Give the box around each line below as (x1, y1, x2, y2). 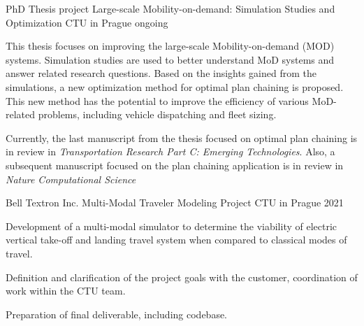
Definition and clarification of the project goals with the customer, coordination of (6, 269, 358, 284)
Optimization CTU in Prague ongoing (6, 15, 168, 29)
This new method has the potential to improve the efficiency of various (6, 93, 309, 108)
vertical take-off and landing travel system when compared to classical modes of (6, 232, 347, 247)
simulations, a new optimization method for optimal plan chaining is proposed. (6, 79, 344, 94)
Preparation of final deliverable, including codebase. (6, 306, 228, 321)
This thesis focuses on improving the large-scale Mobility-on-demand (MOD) (6, 38, 335, 53)
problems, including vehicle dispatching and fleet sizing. (38, 107, 277, 122)
